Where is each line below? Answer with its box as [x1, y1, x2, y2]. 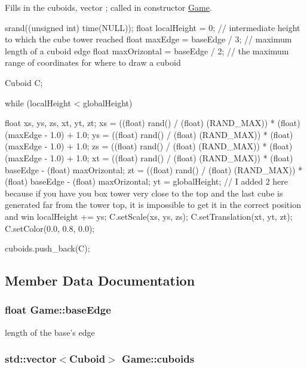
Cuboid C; [5, 76, 43, 88]
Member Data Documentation [5, 271, 195, 290]
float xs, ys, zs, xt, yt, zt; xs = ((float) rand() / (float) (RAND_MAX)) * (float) [5, 116, 300, 129]
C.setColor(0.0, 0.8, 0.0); [5, 222, 95, 234]
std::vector [5, 351, 57, 366]
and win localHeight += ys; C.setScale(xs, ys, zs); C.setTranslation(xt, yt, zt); [5, 210, 293, 222]
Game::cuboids [122, 351, 195, 366]
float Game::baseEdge [5, 302, 111, 317]
